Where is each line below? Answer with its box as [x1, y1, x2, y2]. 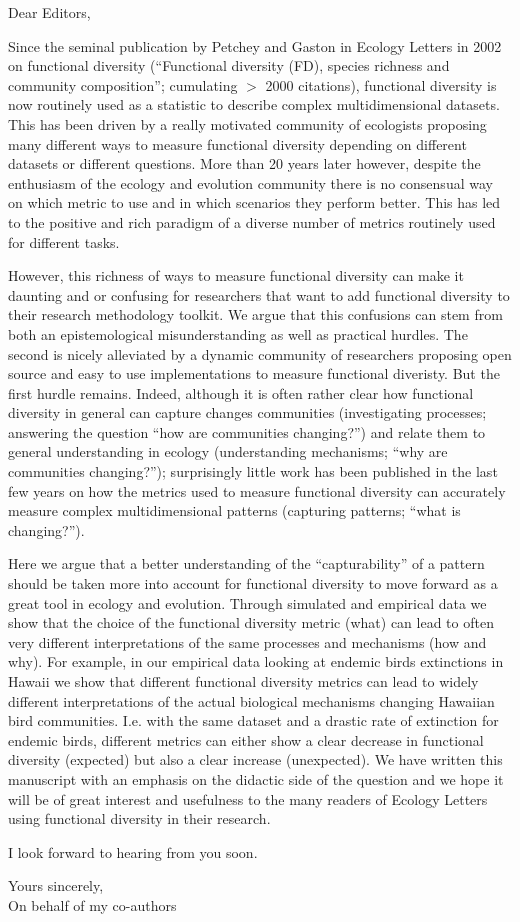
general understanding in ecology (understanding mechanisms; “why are [8, 441, 448, 462]
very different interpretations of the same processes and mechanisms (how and [8, 631, 487, 652]
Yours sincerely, [8, 875, 104, 896]
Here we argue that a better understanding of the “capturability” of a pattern [8, 553, 485, 574]
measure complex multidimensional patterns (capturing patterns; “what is [8, 500, 461, 521]
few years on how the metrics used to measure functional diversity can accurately [8, 480, 506, 501]
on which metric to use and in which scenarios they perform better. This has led [8, 192, 501, 213]
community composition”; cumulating [8, 74, 238, 95]
